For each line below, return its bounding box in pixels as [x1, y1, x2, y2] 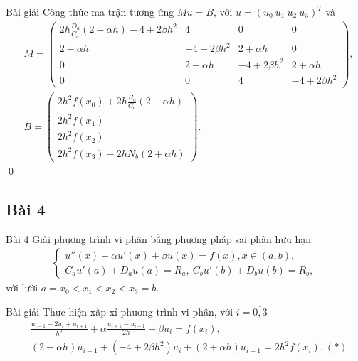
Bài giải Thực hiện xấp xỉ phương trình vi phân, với [6, 303, 233, 318]
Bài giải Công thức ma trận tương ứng [6, 4, 174, 18]
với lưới [6, 280, 38, 295]
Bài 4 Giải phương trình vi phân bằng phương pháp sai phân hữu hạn [6, 231, 312, 246]
